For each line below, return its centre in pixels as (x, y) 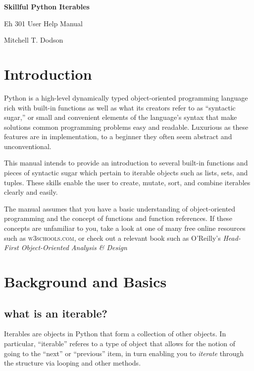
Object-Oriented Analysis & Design (74, 247)
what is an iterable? (56, 313)
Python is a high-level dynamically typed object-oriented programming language (126, 97)
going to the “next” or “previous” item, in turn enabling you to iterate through (124, 353)
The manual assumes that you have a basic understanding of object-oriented (120, 208)
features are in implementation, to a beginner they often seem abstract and (118, 136)
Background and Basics (85, 281)
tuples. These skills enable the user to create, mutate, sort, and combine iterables (127, 182)
